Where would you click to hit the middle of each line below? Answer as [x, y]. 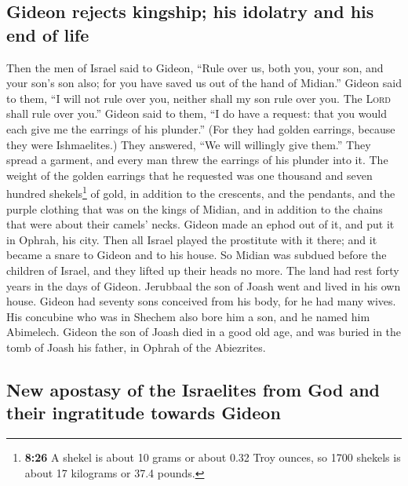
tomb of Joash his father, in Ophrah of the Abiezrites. [136, 347]
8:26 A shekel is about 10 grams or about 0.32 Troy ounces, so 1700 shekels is [213, 457]
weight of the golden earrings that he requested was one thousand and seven [189, 175]
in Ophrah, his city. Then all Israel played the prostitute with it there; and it [192, 239]
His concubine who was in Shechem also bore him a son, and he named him [188, 316]
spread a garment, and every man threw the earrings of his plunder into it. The [197, 160]
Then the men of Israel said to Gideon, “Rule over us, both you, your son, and [195, 67]
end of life [48, 34]
